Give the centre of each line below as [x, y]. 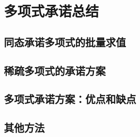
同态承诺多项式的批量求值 [65, 42]
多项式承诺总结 [52, 11]
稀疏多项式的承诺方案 [55, 70]
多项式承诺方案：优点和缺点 [70, 99]
